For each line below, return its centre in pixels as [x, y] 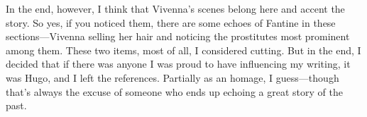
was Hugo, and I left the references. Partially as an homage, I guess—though [172, 77]
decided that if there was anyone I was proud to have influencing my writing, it [178, 64]
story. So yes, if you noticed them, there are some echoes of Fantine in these [171, 22]
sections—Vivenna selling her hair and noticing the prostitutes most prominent [178, 36]
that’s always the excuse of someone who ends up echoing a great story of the [174, 91]
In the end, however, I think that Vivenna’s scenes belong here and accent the [175, 8]
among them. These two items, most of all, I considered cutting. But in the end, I [183, 50]
